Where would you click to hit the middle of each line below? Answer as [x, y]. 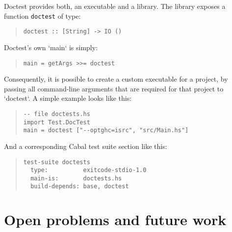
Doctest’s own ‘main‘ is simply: [51, 47]
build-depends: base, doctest [80, 187]
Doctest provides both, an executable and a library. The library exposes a [115, 6]
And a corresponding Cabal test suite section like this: [86, 146]
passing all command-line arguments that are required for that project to [114, 88]
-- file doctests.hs [57, 114]
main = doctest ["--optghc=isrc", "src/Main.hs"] [106, 130]
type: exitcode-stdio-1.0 [89, 170]
